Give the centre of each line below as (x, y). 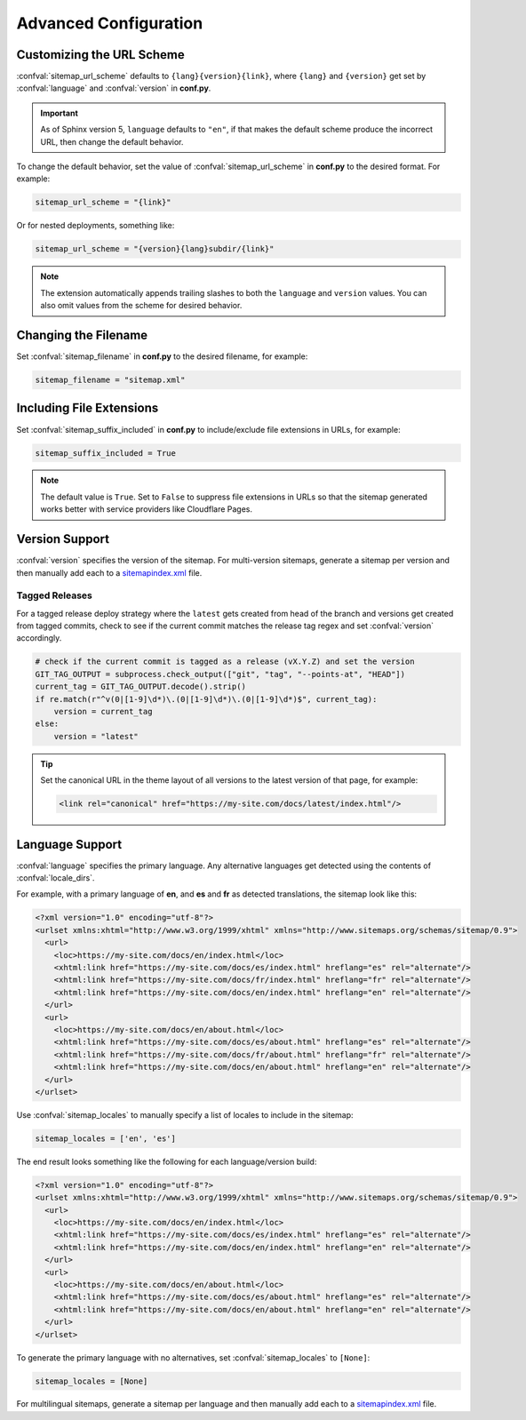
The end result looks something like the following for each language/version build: (167, 1161)
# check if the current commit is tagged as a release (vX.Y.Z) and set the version (225, 662)
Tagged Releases (55, 595)
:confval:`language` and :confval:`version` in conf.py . (114, 88)
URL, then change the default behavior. (112, 141)
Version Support (63, 539)
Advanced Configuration (110, 23)
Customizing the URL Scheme (101, 55)
